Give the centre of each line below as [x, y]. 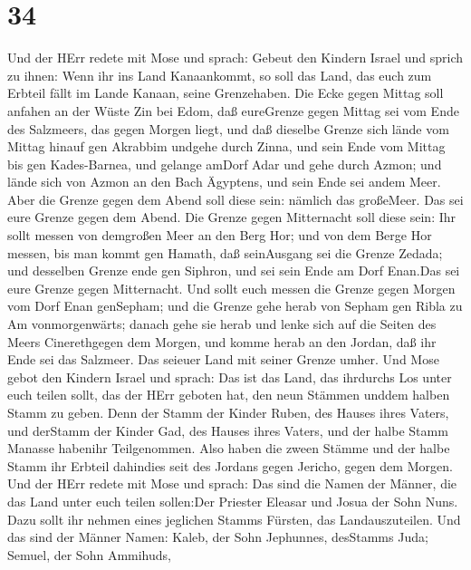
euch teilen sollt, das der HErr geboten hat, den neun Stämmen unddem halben [229, 395]
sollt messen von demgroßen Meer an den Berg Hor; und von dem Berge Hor [220, 235]
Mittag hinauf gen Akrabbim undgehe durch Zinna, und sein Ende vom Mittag [226, 146]
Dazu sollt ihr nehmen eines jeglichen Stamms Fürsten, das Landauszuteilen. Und [234, 519]
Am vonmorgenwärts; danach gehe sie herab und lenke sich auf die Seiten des [222, 324]
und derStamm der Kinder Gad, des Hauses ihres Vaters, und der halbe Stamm [228, 430]
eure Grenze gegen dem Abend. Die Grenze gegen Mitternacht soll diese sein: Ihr [232, 217]
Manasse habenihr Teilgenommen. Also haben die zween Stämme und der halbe [229, 448]
